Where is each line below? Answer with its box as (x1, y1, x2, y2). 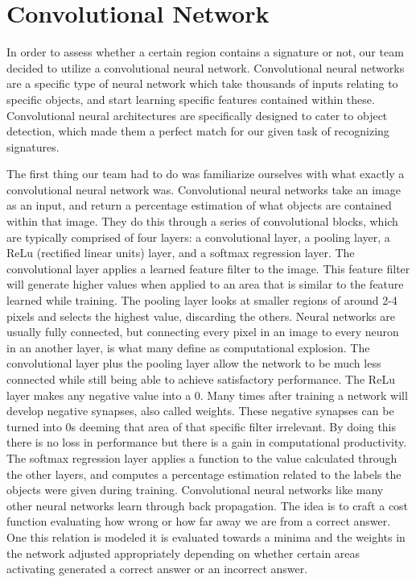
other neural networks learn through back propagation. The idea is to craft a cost (6, 497, 409, 513)
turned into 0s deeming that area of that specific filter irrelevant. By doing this (6, 418, 397, 434)
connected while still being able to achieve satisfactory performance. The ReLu (6, 371, 395, 387)
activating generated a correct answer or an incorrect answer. (6, 560, 308, 577)
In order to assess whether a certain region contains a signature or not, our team (6, 44, 404, 60)
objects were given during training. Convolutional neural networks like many (6, 481, 384, 498)
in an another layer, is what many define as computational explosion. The (6, 339, 370, 355)
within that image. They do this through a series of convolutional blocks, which (6, 213, 398, 230)
